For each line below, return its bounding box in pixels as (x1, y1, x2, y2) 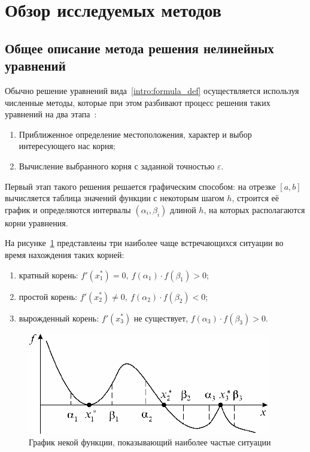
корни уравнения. (5, 216, 68, 229)
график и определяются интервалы (5, 203, 131, 216)
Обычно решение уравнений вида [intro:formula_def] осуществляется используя (5, 84, 299, 96)
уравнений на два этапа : (5, 108, 97, 120)
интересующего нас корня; (19, 139, 116, 152)
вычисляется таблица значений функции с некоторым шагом (5, 192, 224, 204)
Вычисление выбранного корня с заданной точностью (19, 159, 215, 172)
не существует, (133, 311, 189, 324)
